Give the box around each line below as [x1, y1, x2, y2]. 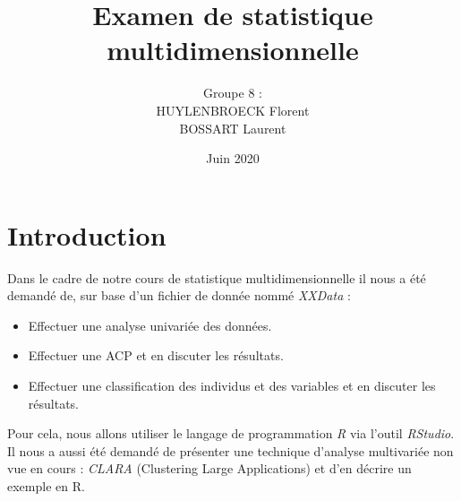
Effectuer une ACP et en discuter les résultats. [28, 346, 284, 365]
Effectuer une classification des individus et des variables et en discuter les [28, 376, 436, 394]
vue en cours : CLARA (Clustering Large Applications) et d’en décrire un [7, 459, 412, 478]
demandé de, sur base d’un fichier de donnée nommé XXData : [7, 286, 351, 305]
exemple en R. [7, 476, 85, 495]
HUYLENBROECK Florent [156, 100, 310, 119]
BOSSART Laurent [179, 118, 286, 137]
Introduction [7, 216, 166, 253]
